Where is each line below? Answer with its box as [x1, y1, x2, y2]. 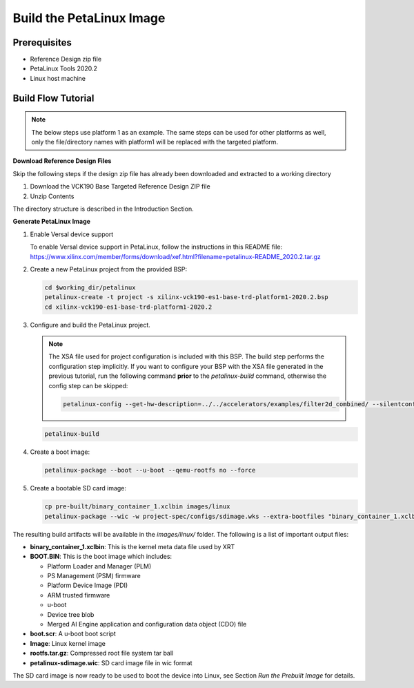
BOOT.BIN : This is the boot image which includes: [30, 553, 172, 561]
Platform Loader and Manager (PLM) [47, 562, 152, 570]
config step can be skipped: [48, 381, 128, 390]
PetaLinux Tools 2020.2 [30, 64, 98, 73]
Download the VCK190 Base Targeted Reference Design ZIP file [30, 182, 210, 191]
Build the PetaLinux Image [12, 10, 166, 26]
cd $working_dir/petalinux [44, 283, 136, 292]
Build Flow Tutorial [12, 92, 95, 104]
